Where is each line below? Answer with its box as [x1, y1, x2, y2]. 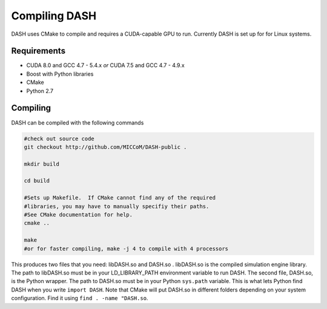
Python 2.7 [26, 87, 54, 94]
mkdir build [24, 160, 60, 168]
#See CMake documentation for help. [24, 212, 133, 218]
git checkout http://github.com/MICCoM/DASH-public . [24, 143, 187, 151]
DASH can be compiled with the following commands [11, 119, 144, 126]
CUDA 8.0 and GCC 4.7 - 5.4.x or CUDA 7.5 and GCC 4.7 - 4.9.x [26, 62, 185, 69]
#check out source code [24, 135, 95, 142]
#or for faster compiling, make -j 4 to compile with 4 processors [24, 245, 229, 252]
